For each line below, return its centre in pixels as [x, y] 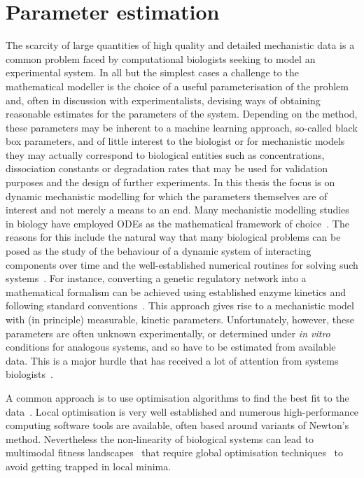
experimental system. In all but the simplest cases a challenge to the [152, 72]
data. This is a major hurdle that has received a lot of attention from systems [172, 360]
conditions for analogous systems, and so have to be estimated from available [171, 347]
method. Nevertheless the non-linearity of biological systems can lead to [160, 438]
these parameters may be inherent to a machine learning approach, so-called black [182, 127]
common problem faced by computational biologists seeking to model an [161, 58]
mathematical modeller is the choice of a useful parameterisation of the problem [177, 86]
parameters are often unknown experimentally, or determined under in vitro [168, 333]
